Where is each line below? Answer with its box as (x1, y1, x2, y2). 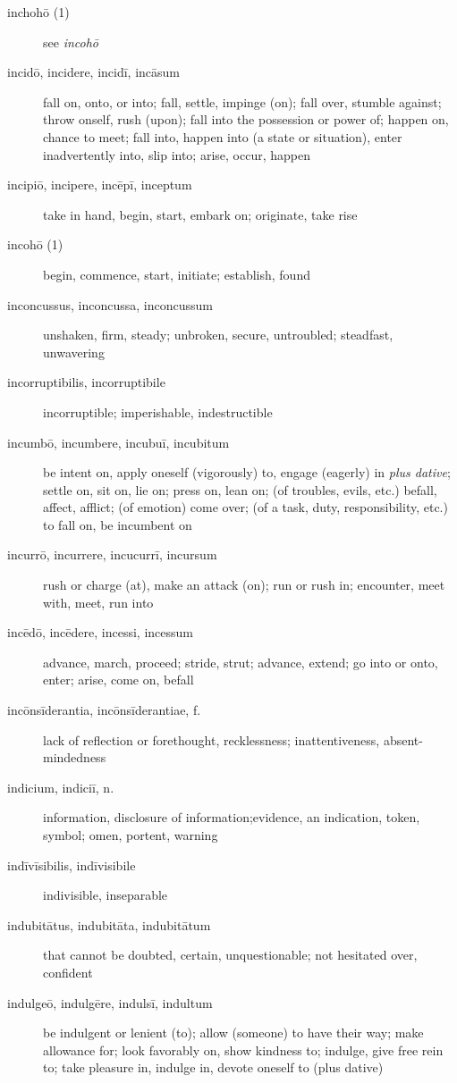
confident (43, 962, 93, 981)
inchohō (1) (7, 3, 70, 21)
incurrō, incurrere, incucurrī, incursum (7, 545, 217, 564)
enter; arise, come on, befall (43, 670, 194, 689)
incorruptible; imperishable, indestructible (43, 402, 273, 421)
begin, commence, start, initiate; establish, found (43, 264, 310, 283)
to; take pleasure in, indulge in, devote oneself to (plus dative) (43, 1058, 384, 1077)
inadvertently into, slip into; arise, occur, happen (43, 145, 310, 164)
